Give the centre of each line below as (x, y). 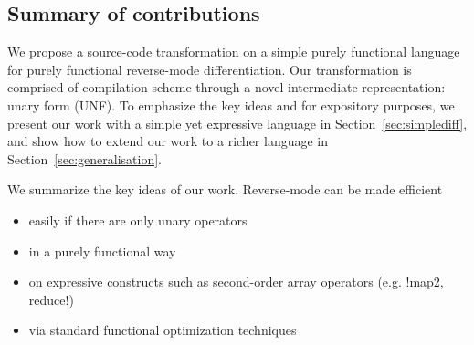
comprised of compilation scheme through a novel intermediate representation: (226, 87)
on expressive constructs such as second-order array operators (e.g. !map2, (236, 282)
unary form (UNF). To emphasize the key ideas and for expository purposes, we (231, 105)
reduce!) (51, 299)
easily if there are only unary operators (138, 220)
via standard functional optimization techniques (163, 330)
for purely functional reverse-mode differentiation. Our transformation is (210, 69)
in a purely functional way (102, 251)
